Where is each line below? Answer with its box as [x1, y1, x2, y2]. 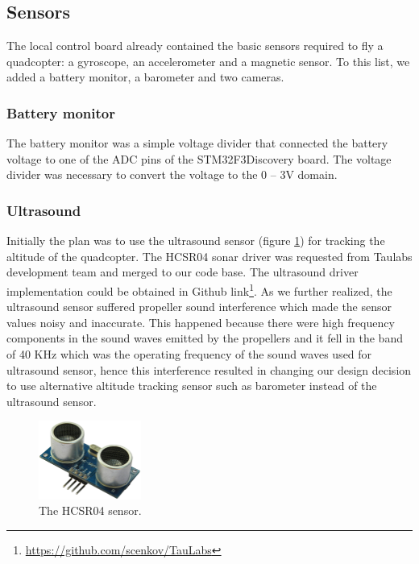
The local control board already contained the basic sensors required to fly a [6, 37, 384, 54]
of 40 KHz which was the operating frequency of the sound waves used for [6, 346, 372, 363]
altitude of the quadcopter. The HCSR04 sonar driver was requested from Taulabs [6, 247, 413, 264]
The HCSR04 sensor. [39, 502, 142, 519]
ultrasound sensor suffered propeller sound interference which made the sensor [6, 298, 392, 315]
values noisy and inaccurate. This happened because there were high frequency [6, 313, 395, 330]
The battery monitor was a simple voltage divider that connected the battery [6, 135, 388, 151]
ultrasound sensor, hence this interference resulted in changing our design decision [6, 361, 412, 378]
